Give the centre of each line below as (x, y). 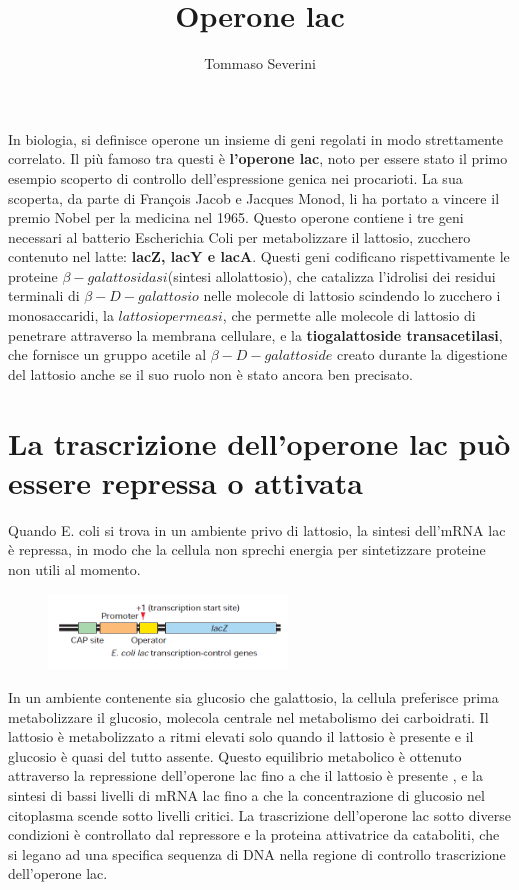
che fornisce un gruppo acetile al (107, 354)
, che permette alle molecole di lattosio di (349, 315)
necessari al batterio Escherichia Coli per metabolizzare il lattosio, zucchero (239, 236)
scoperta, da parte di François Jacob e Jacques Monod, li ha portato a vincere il (254, 197)
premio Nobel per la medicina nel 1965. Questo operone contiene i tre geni (236, 217)
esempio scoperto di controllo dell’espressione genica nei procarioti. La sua (235, 177)
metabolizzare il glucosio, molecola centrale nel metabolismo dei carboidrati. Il (248, 716)
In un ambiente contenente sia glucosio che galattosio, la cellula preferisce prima (253, 696)
